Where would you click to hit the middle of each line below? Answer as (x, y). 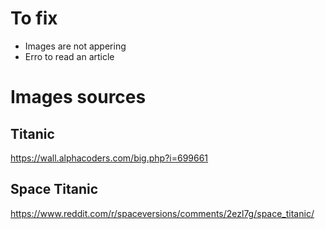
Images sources (78, 97)
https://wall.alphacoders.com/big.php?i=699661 (109, 158)
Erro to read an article (69, 56)
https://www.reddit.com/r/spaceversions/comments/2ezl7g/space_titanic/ (162, 213)
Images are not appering (75, 46)
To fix (34, 18)
